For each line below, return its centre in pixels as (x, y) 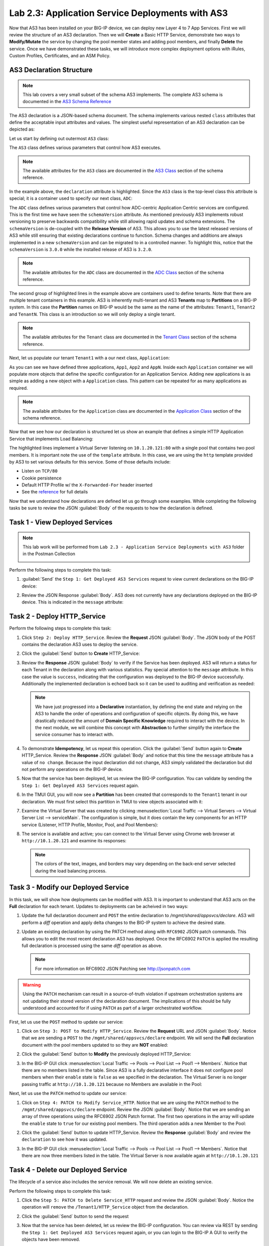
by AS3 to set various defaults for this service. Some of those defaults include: (90, 462)
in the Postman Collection (49, 554)
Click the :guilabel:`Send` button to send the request (75, 1216)
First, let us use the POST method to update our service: (67, 1022)
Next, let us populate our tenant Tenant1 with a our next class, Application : (90, 358)
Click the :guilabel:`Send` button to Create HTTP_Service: (81, 653)
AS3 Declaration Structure (51, 70)
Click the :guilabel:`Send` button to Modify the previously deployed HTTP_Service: (106, 1054)
